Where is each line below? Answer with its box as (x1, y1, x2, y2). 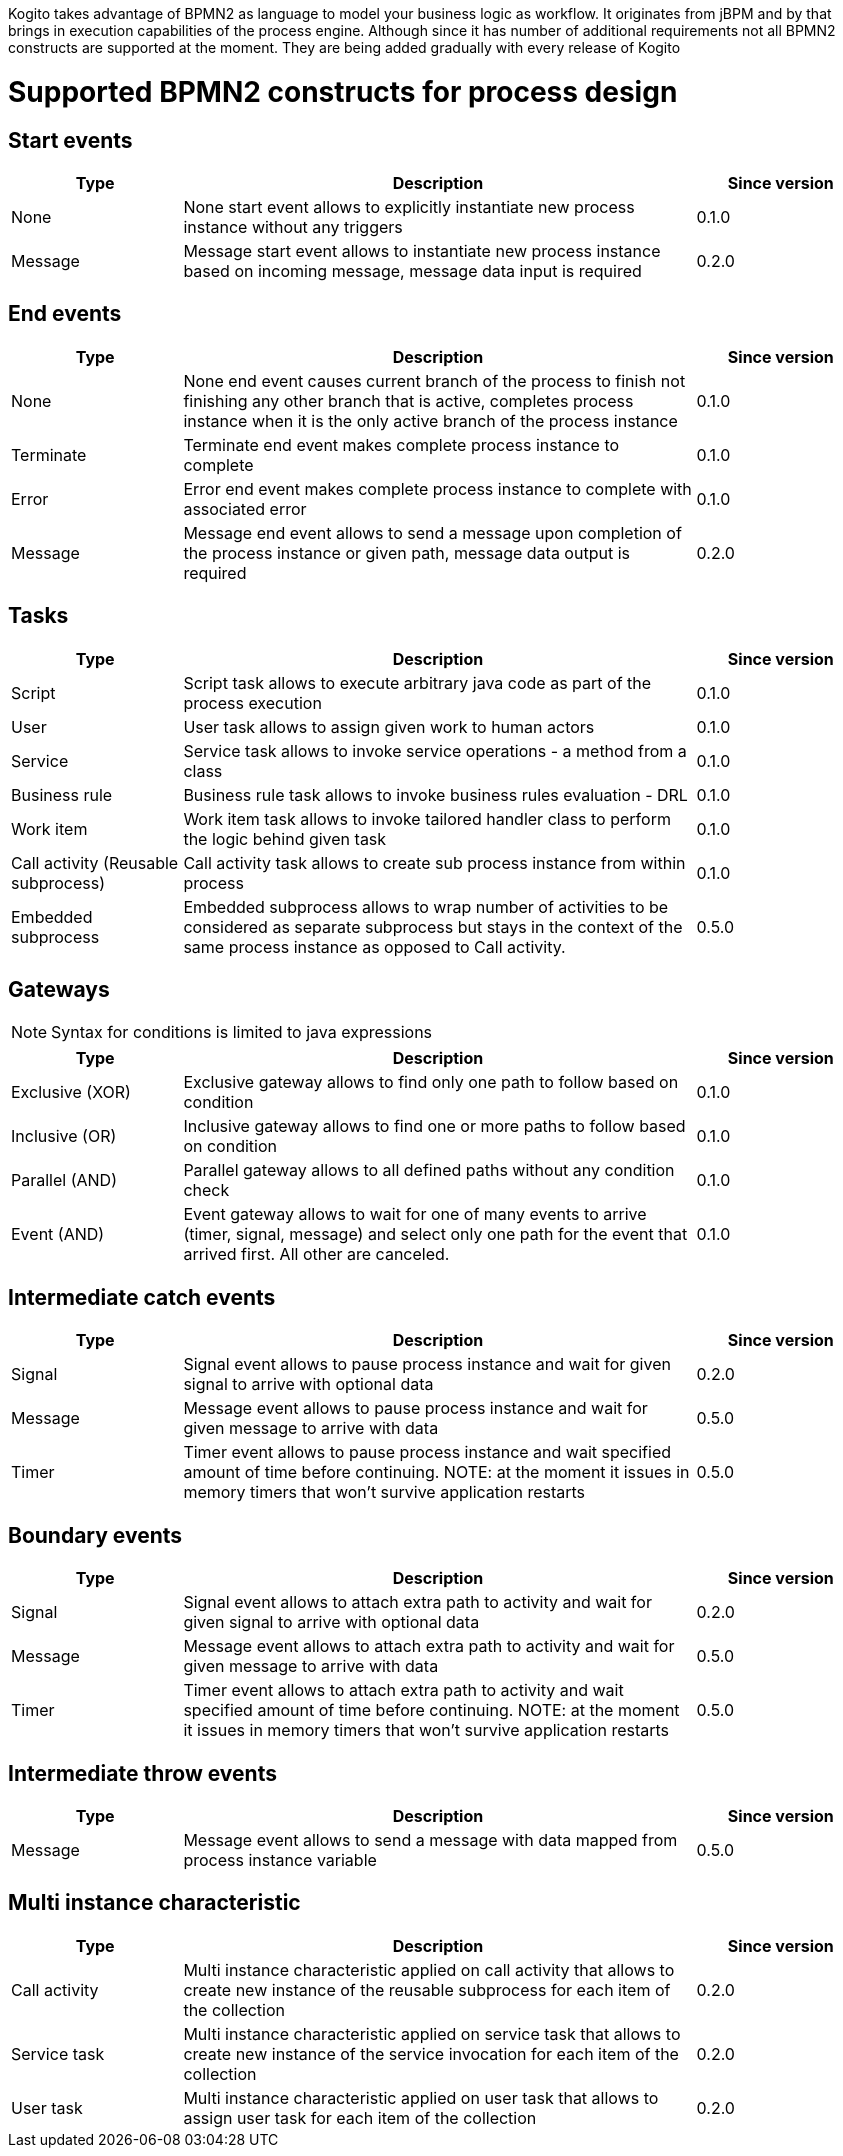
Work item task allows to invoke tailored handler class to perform (183, 808, 671, 829)
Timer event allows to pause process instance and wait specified (183, 1442, 672, 1463)
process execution (183, 692, 322, 713)
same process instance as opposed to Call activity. (183, 936, 566, 957)
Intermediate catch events (8, 1284, 276, 1310)
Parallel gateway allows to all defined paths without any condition (183, 1160, 675, 1181)
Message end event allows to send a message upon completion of (183, 522, 682, 543)
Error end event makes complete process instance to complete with (183, 478, 692, 499)
